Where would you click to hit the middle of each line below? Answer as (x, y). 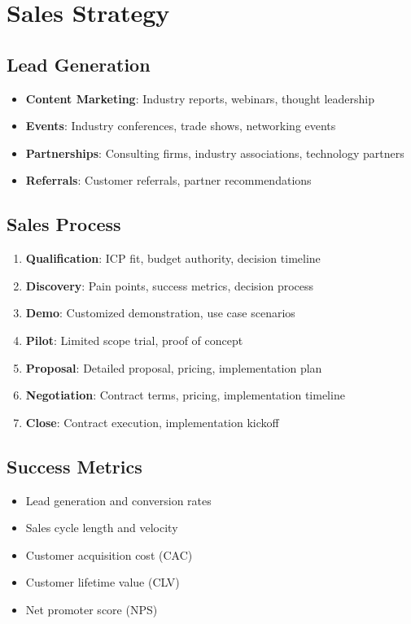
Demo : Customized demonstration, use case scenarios (160, 313)
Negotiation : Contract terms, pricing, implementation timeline (185, 395)
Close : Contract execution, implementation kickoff (152, 422)
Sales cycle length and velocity (102, 528)
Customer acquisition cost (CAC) (109, 554)
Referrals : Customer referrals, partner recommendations (168, 180)
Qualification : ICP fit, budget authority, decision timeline (173, 258)
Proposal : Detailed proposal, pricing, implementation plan (174, 367)
